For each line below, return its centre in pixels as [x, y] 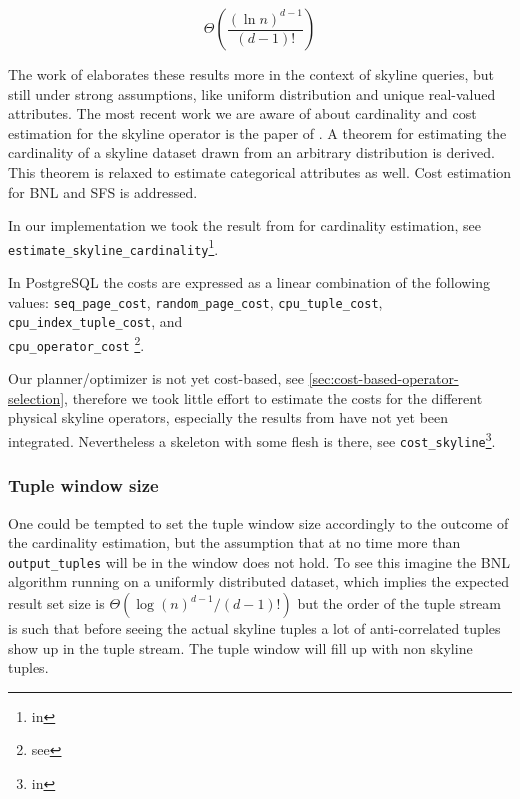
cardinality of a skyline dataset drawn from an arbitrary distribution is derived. [251, 152]
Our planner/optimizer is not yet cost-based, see [156, 378]
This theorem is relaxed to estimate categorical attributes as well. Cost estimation [260, 171]
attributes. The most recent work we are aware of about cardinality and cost [242, 113]
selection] [36, 397]
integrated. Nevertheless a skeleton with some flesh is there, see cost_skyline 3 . [252, 439]
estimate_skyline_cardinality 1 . [113, 247]
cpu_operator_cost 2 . [76, 343]
